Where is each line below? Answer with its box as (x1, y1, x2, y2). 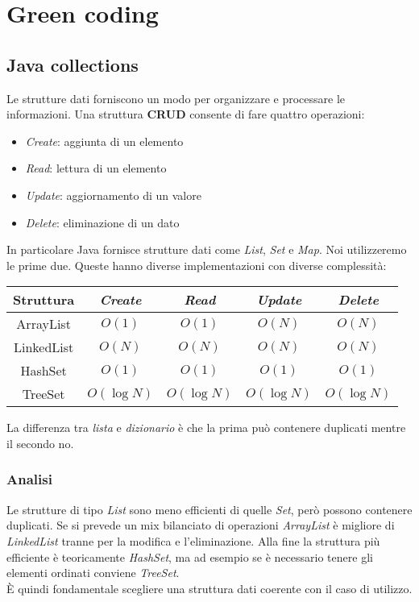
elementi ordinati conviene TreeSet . (6, 564, 180, 581)
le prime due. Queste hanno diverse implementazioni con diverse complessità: (6, 256, 387, 273)
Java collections (6, 52, 139, 77)
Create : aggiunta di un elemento (25, 132, 184, 149)
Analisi (6, 469, 52, 489)
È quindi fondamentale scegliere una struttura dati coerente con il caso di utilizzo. (6, 579, 413, 596)
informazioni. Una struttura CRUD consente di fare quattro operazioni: (6, 106, 365, 122)
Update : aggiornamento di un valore (25, 186, 201, 203)
